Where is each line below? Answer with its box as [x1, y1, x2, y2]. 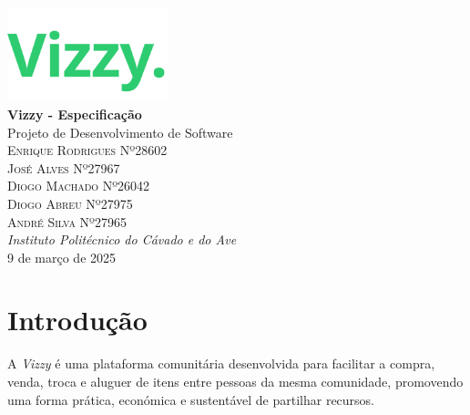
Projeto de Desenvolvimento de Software [7, 122, 233, 141]
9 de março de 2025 [7, 247, 117, 266]
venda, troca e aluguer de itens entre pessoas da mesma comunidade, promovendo [7, 372, 464, 390]
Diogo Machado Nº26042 [7, 176, 150, 195]
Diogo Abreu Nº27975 [7, 193, 133, 213]
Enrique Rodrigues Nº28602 [7, 140, 168, 160]
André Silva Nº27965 [7, 212, 127, 231]
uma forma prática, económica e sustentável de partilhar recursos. [7, 389, 375, 409]
